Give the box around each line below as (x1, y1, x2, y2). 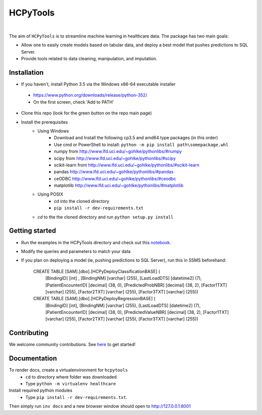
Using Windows (37, 128, 69, 134)
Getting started (9, 227, 56, 235)
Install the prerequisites (21, 119, 68, 125)
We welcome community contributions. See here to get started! (9, 342, 136, 347)
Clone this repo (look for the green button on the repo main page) (21, 110, 152, 116)
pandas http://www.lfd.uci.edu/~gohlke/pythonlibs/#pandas (54, 169, 174, 175)
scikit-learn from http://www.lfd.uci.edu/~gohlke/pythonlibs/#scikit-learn (54, 162, 200, 168)
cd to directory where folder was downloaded (25, 374, 117, 379)
